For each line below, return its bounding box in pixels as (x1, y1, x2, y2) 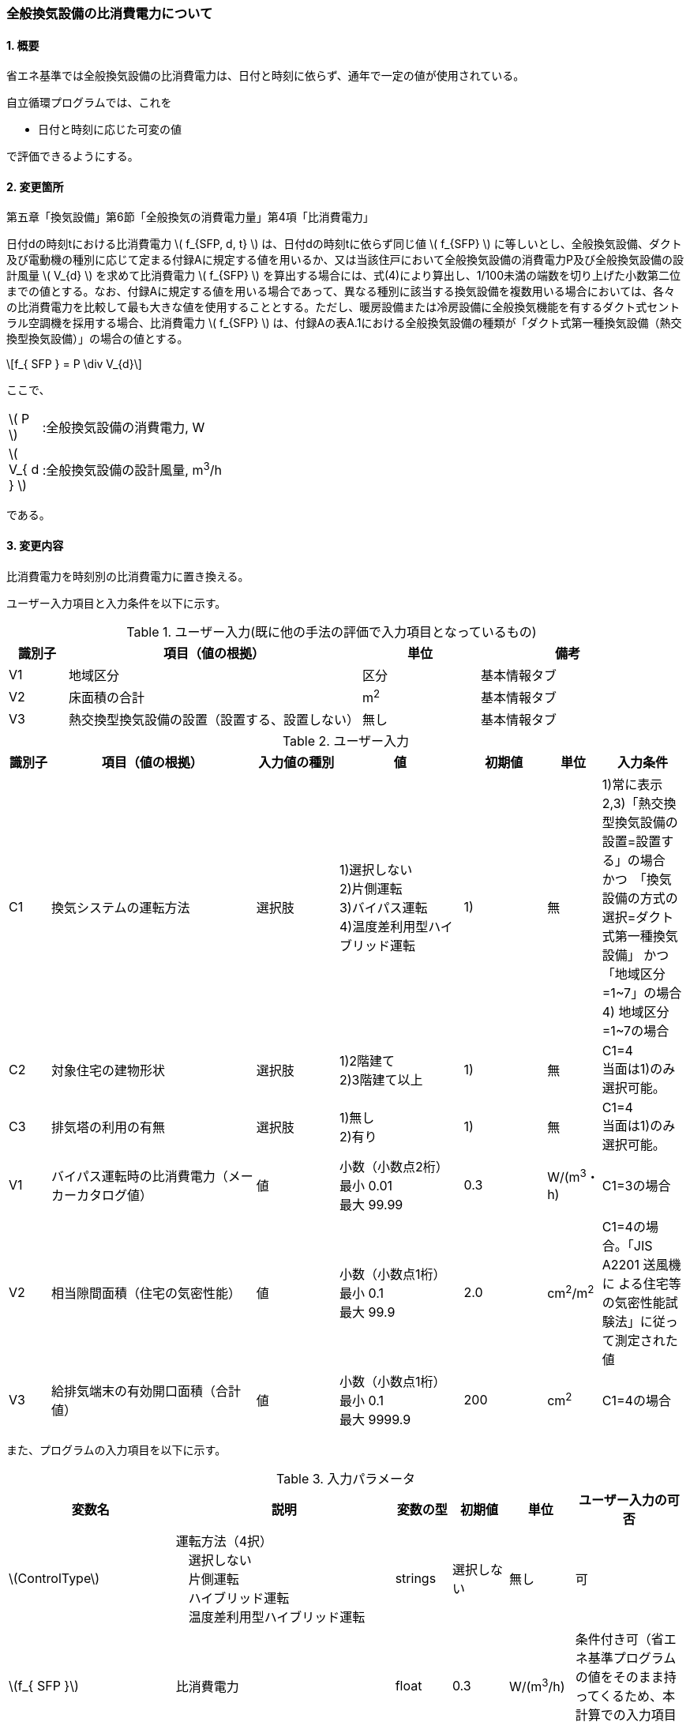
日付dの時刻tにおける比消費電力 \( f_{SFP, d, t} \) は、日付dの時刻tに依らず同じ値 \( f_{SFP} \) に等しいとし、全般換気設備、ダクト (6, 237, 682, 251)
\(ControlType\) (9, 1570, 100, 1586)
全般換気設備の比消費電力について (6, 6, 213, 21)
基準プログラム (587, 1649, 677, 1666)
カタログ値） (76, 1186, 152, 1203)
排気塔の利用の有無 (51, 1119, 165, 1135)
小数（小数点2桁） (339, 1158, 448, 1175)
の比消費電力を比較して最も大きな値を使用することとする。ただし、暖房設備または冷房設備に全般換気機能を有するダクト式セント (6, 300, 681, 314)
